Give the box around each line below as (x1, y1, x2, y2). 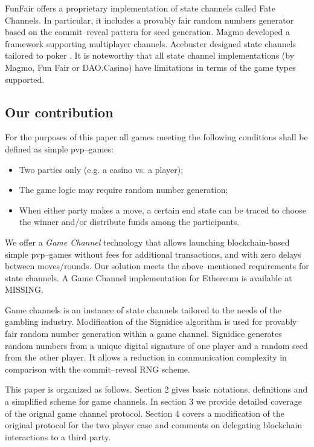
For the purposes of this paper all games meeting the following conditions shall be (5, 131, 308, 143)
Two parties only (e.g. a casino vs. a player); (19, 163, 184, 175)
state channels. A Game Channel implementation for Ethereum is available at (5, 271, 292, 284)
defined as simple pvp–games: (5, 142, 114, 155)
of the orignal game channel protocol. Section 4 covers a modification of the (5, 406, 284, 419)
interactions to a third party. (5, 430, 111, 443)
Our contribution (5, 102, 114, 121)
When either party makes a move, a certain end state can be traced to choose (19, 203, 306, 216)
